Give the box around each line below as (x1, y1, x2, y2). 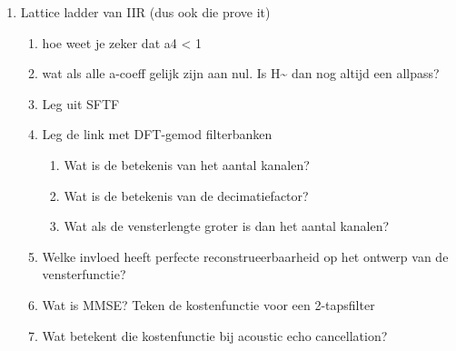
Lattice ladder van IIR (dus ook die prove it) (20, 3, 271, 21)
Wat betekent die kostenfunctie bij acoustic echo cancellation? (42, 326, 388, 345)
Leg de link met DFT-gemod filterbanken (42, 125, 273, 144)
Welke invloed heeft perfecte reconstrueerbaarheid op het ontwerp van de (42, 246, 449, 266)
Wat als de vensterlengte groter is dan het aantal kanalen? (64, 216, 390, 236)
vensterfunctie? (42, 265, 126, 284)
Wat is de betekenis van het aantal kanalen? (64, 155, 310, 174)
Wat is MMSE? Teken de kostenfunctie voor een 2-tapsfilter (42, 295, 375, 314)
